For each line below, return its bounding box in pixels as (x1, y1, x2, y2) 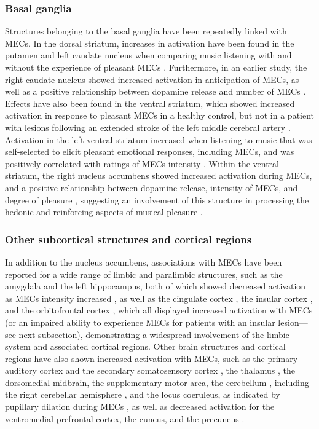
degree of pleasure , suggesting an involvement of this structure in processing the (5, 193, 309, 206)
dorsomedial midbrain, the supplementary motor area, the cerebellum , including (5, 376, 309, 388)
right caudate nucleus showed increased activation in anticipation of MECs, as (5, 73, 299, 85)
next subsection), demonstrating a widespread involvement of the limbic (18, 328, 289, 340)
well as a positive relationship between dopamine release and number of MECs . (5, 85, 306, 98)
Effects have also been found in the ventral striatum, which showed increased (5, 96, 295, 109)
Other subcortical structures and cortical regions (5, 231, 252, 246)
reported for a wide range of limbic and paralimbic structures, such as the (5, 267, 283, 280)
